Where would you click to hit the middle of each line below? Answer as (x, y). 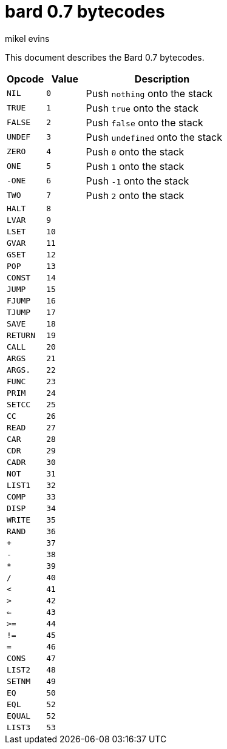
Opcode (25, 79)
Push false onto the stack (144, 122)
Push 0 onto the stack (135, 151)
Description (162, 79)
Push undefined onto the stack (154, 137)
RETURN (21, 335)
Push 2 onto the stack (135, 195)
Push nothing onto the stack (149, 93)
